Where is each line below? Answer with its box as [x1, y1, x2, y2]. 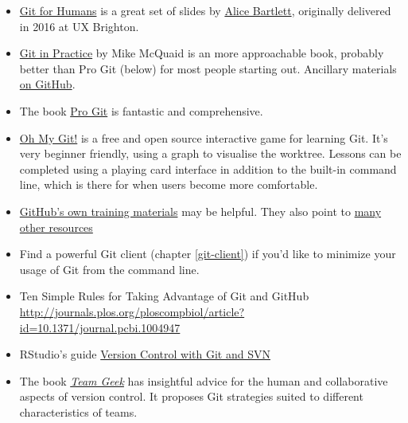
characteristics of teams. [19, 403, 138, 420]
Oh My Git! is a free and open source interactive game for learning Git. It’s [19, 129, 388, 146]
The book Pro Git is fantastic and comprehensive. [19, 102, 263, 119]
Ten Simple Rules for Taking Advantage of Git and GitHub [19, 288, 309, 304]
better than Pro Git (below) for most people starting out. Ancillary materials [19, 60, 397, 76]
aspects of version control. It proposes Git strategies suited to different [19, 388, 363, 405]
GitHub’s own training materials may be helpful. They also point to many [19, 202, 382, 219]
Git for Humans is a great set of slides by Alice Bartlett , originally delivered [19, 2, 391, 18]
